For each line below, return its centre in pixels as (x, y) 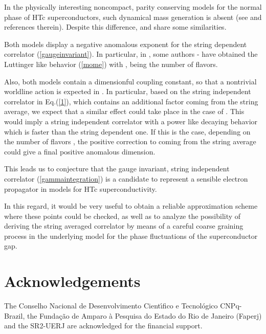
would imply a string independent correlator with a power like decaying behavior (131, 121)
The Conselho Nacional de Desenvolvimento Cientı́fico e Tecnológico (111, 306)
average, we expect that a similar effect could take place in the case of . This (124, 111)
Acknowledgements (72, 281)
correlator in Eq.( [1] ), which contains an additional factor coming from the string (131, 101)
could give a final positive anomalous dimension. (80, 151)
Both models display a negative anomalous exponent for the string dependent (126, 44)
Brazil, (15, 315)
